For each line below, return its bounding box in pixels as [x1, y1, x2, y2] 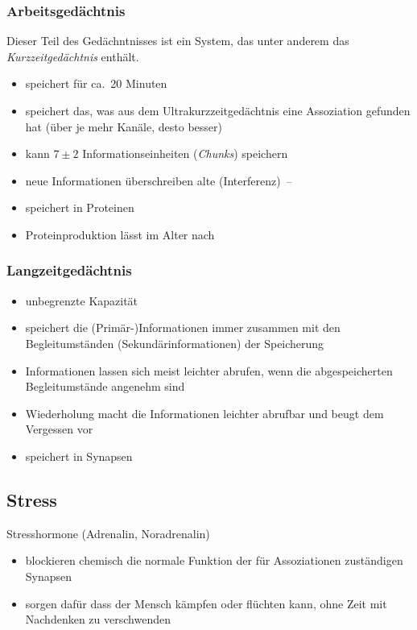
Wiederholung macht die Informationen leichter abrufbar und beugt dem [25, 404, 384, 421]
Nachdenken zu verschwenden [25, 611, 171, 628]
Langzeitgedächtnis [6, 260, 132, 280]
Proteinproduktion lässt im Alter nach [25, 226, 215, 242]
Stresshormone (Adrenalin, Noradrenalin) [6, 524, 210, 541]
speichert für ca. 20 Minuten [25, 75, 167, 92]
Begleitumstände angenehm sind [25, 378, 185, 395]
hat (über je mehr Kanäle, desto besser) [25, 118, 222, 135]
